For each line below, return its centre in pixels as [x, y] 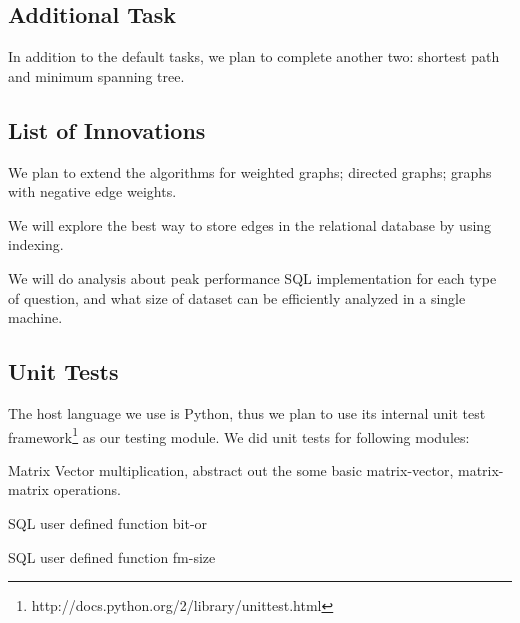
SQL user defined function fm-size [112, 556]
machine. [35, 317]
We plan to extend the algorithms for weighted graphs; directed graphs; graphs [250, 171]
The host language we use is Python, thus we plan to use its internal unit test [247, 412]
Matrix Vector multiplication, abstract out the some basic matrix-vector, [231, 469]
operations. [87, 489]
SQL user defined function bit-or [108, 522]
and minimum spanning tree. [96, 75]
